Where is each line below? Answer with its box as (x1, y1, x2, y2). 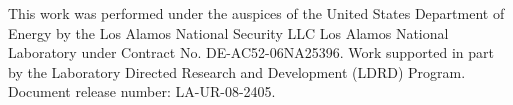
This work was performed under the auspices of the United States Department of (8, 3, 505, 23)
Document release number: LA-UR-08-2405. (8, 81, 276, 102)
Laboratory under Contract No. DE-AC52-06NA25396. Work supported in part (8, 42, 494, 63)
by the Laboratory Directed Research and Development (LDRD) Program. (8, 61, 466, 82)
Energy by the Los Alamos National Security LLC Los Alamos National (8, 22, 449, 43)
